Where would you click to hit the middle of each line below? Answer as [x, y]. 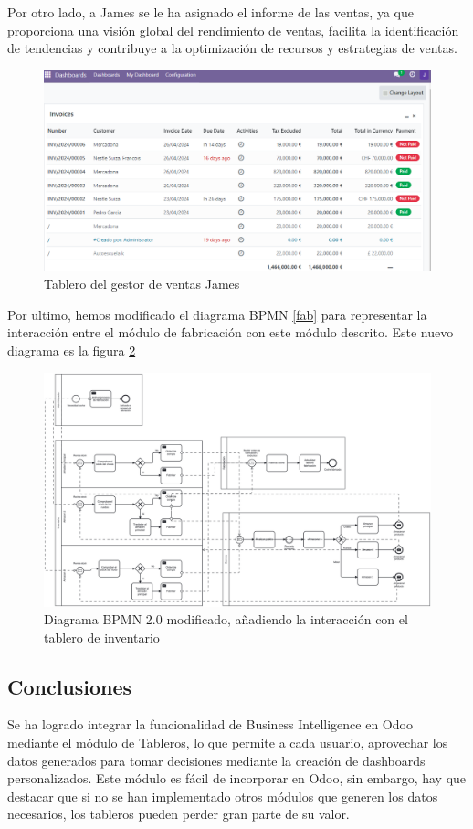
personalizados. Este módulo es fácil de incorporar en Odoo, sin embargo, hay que [237, 778]
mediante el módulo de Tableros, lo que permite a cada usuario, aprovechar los [228, 743]
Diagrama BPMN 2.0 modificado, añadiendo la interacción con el [226, 619]
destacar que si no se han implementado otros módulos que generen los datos [223, 796]
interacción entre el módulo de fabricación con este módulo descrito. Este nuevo [231, 332]
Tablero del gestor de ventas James [142, 284]
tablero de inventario [102, 637]
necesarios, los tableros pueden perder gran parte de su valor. [179, 814]
